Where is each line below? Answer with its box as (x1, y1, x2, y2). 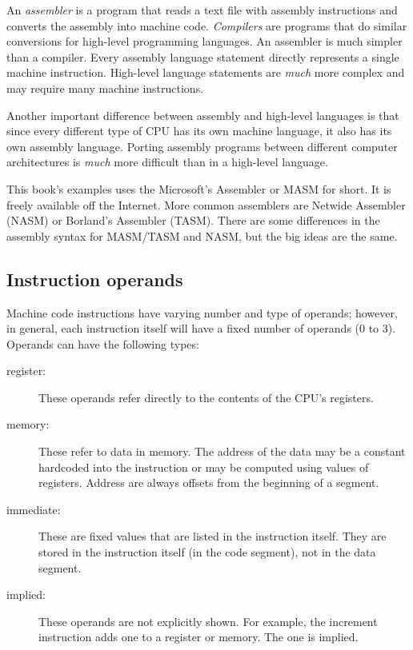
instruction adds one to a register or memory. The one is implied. (38, 628, 359, 645)
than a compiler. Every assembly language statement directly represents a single (6, 48, 399, 65)
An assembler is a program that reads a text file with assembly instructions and (6, 2, 398, 18)
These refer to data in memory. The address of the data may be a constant (38, 443, 406, 460)
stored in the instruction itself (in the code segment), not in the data (38, 544, 376, 560)
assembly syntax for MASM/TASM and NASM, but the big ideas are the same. (6, 227, 398, 244)
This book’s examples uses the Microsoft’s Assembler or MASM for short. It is (6, 180, 391, 197)
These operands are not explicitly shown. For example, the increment (38, 612, 378, 629)
